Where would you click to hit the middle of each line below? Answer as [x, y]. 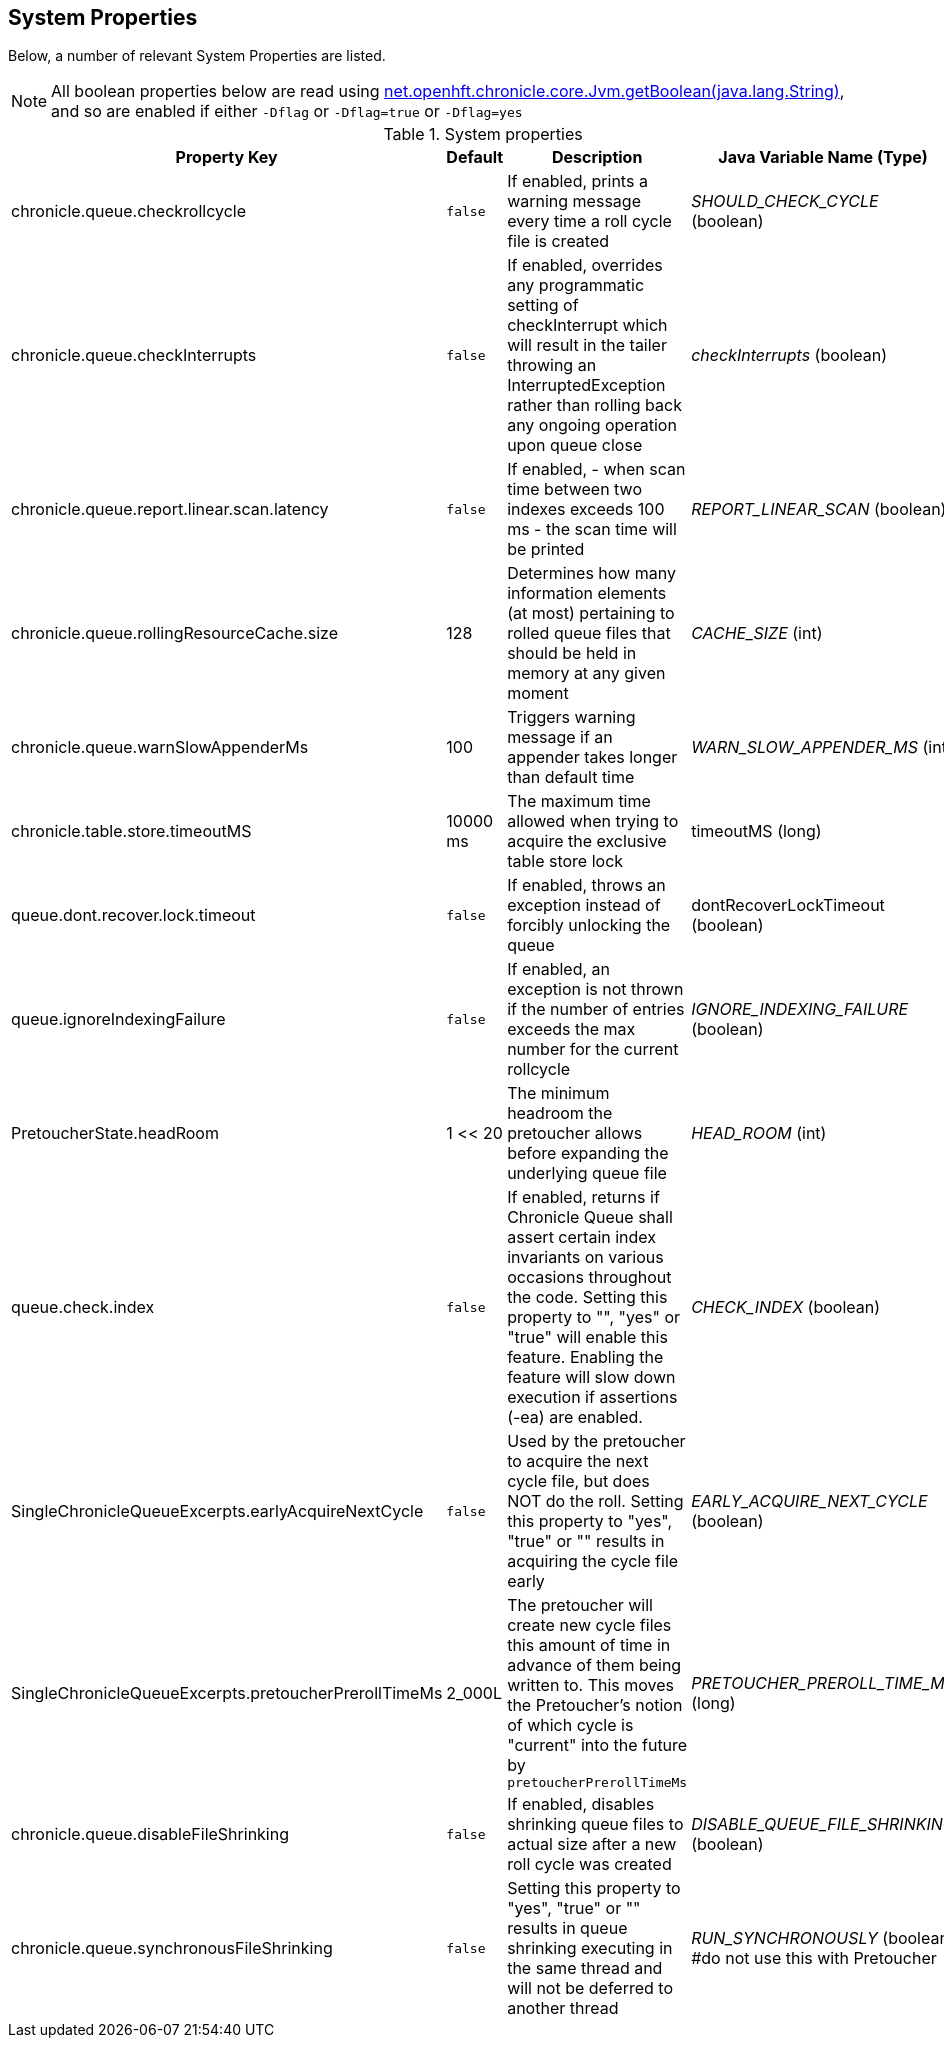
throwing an [552, 365]
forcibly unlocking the [589, 925]
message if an [560, 737]
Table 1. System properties [483, 134]
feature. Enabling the [585, 1357]
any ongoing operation [592, 425]
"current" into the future [597, 1745]
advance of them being [594, 1665]
